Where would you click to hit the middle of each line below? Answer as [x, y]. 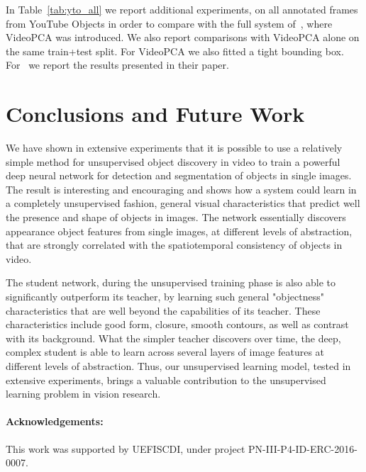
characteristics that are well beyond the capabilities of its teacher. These [163, 310]
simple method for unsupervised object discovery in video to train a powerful [173, 161]
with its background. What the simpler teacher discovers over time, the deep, [173, 338]
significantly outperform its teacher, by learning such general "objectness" [165, 297]
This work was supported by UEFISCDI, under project [126, 448]
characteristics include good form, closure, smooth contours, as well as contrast [177, 324]
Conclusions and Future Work [155, 114]
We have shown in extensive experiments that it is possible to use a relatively [174, 148]
